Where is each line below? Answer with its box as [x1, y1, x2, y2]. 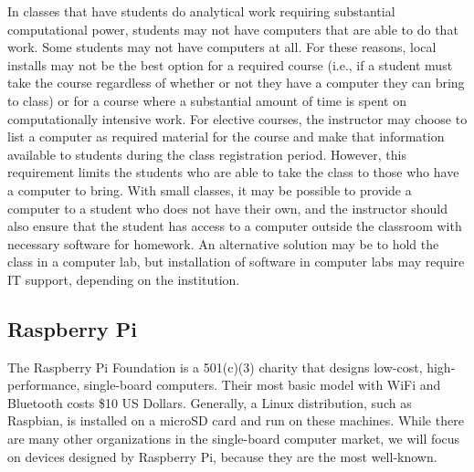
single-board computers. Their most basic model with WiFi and [84, 375, 441, 394]
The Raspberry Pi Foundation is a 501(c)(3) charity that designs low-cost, [7, 357, 423, 376]
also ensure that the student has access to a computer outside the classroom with [7, 216, 462, 236]
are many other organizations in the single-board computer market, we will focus [7, 429, 460, 448]
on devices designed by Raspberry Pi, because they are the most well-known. [7, 446, 437, 466]
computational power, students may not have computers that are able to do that [7, 19, 458, 38]
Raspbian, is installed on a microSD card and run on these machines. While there [7, 411, 464, 430]
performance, [7, 375, 80, 394]
